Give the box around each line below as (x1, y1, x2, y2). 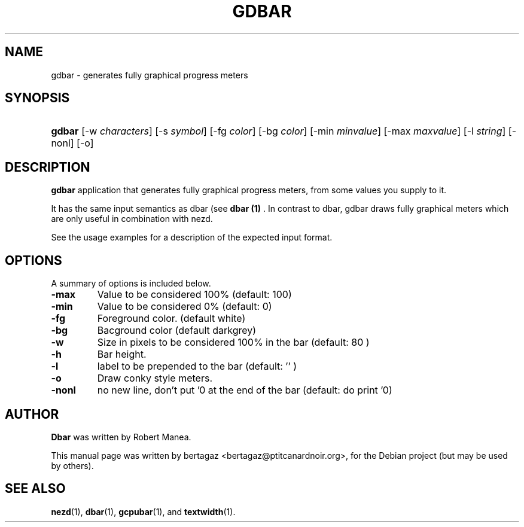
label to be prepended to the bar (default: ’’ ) (97, 360, 297, 373)
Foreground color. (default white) (97, 312, 246, 325)
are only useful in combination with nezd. (51, 214, 213, 224)
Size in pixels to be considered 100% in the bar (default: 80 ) (97, 336, 370, 349)
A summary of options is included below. (51, 278, 211, 289)
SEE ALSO (5, 481, 66, 496)
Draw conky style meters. (97, 372, 212, 385)
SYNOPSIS (5, 90, 70, 106)
